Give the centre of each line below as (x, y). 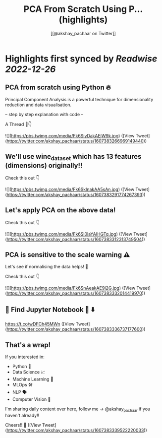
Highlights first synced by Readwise (81, 59)
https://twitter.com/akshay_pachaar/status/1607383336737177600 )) (76, 329)
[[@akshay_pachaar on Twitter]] (83, 33)
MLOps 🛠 (23, 385)
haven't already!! (22, 415)
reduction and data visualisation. (38, 105)
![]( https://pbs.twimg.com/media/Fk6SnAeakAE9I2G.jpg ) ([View (70, 288)
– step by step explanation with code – (44, 114)
